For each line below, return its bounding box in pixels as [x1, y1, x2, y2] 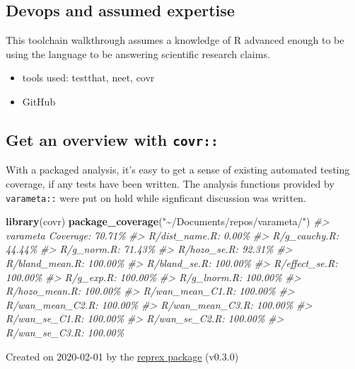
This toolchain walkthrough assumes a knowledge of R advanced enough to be [6, 33, 344, 47]
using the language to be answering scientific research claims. [6, 46, 270, 61]
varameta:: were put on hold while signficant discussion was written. [6, 190, 306, 205]
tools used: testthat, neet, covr [22, 70, 155, 85]
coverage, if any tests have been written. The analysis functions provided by [6, 176, 334, 191]
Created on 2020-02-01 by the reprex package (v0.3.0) [6, 348, 239, 363]
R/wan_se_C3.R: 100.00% [6, 324, 124, 339]
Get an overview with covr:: [6, 128, 219, 150]
